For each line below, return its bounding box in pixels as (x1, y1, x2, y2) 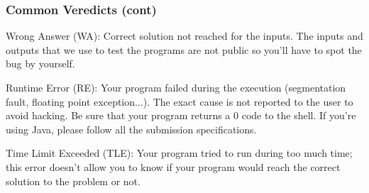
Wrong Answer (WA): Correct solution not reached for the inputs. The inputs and (6, 28, 363, 43)
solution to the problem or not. (6, 173, 141, 188)
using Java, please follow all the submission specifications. (6, 121, 257, 136)
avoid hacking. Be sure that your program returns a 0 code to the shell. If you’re (6, 108, 356, 123)
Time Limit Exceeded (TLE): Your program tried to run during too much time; (6, 145, 353, 160)
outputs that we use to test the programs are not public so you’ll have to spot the (6, 42, 362, 57)
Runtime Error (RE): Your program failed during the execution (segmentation (6, 80, 346, 94)
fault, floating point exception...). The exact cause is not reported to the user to (6, 94, 353, 109)
